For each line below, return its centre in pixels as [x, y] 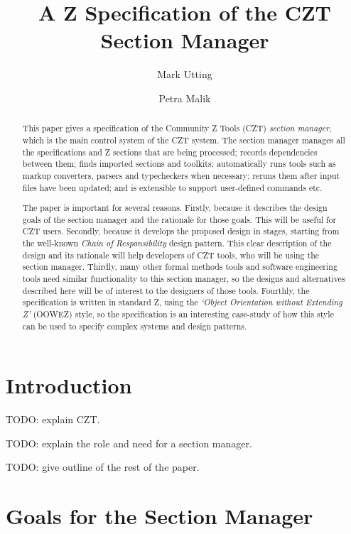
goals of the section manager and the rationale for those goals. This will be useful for [179, 219]
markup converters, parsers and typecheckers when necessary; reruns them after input [181, 175]
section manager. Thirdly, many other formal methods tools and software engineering [180, 267]
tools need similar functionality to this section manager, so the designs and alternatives [184, 279]
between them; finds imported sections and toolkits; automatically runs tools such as [179, 164]
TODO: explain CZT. [53, 419]
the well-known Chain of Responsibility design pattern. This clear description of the [177, 243]
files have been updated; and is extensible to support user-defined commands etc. [172, 187]
